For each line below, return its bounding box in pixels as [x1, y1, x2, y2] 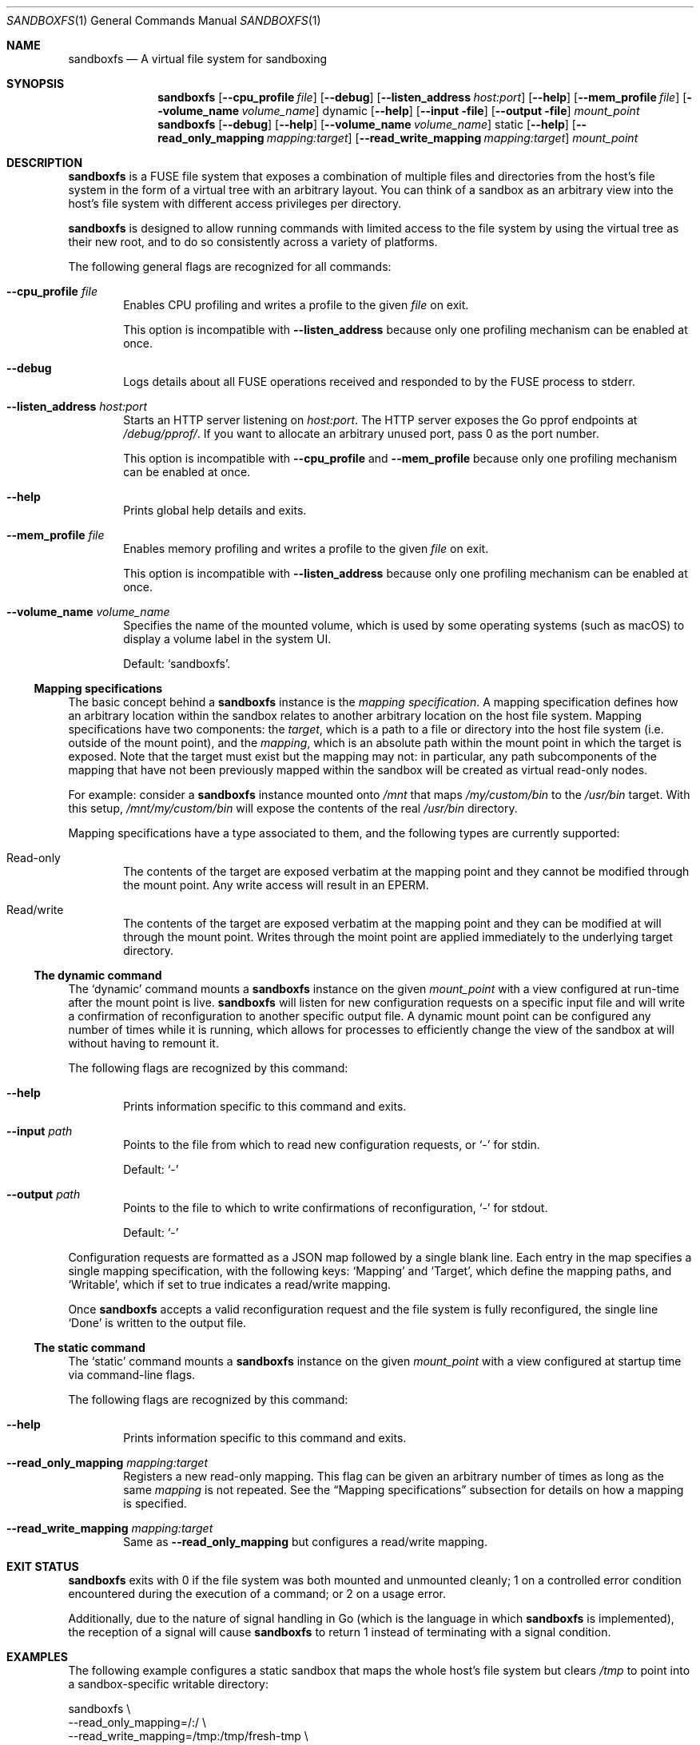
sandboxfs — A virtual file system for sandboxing [68, 52, 328, 66]
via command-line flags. [68, 1368, 196, 1381]
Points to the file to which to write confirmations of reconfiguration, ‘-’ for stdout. [123, 1201, 548, 1214]
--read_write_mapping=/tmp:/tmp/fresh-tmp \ [68, 1729, 308, 1743]
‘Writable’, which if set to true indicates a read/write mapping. [68, 1278, 392, 1291]
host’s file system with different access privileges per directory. [68, 197, 402, 210]
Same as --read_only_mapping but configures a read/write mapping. [123, 1535, 487, 1548]
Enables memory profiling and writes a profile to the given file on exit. [123, 542, 489, 555]
